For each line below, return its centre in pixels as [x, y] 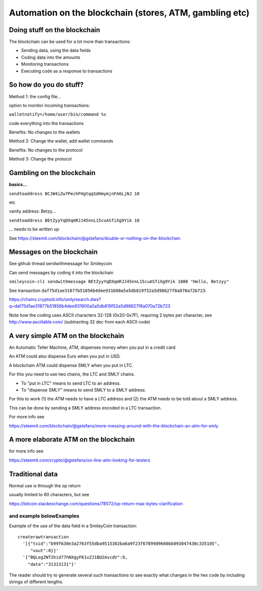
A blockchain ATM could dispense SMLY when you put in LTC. [71, 365]
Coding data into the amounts [51, 57]
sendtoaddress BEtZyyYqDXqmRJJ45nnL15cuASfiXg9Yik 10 [74, 220]
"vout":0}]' [44, 550]
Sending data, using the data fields [56, 51]
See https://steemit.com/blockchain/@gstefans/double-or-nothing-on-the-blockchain [95, 238]
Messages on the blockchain [53, 252]
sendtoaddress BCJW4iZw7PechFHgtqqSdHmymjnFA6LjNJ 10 [74, 194]
